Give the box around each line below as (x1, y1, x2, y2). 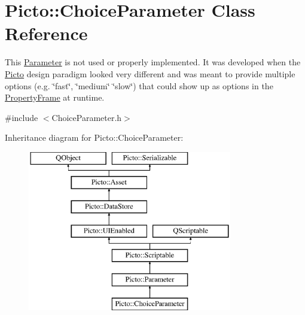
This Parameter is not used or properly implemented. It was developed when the (5, 56, 301, 68)
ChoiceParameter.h (51, 111, 122, 123)
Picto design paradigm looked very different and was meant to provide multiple (5, 67, 295, 80)
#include (5, 111, 38, 123)
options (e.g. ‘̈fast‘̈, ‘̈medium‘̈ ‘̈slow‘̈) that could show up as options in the (5, 79, 273, 92)
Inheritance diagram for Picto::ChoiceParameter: (5, 131, 184, 144)
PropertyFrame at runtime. (5, 91, 105, 104)
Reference (5, 21, 88, 46)
